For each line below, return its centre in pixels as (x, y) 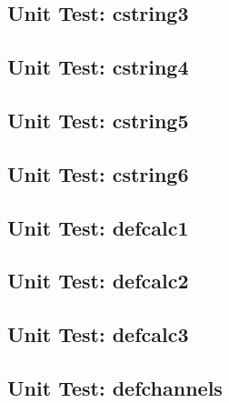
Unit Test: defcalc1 (98, 227)
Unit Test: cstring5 (98, 120)
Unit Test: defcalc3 (98, 334)
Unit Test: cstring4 (98, 67)
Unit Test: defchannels (115, 387)
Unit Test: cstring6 (98, 173)
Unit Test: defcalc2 (98, 281)
